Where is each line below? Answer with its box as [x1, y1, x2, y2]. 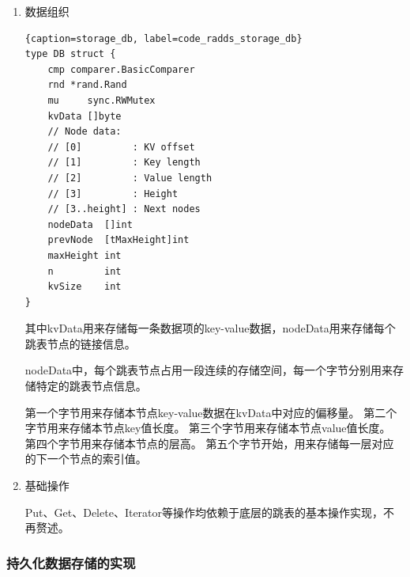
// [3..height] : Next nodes [47, 203, 201, 215]
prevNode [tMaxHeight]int [47, 234, 190, 246]
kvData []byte [47, 110, 122, 122]
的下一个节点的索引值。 [24, 450, 147, 467]
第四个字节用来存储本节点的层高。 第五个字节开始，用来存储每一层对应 [24, 435, 394, 451]
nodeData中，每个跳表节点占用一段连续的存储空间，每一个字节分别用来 [24, 362, 393, 378]
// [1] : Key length [47, 157, 201, 169]
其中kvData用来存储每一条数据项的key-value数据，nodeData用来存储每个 [24, 320, 396, 336]
